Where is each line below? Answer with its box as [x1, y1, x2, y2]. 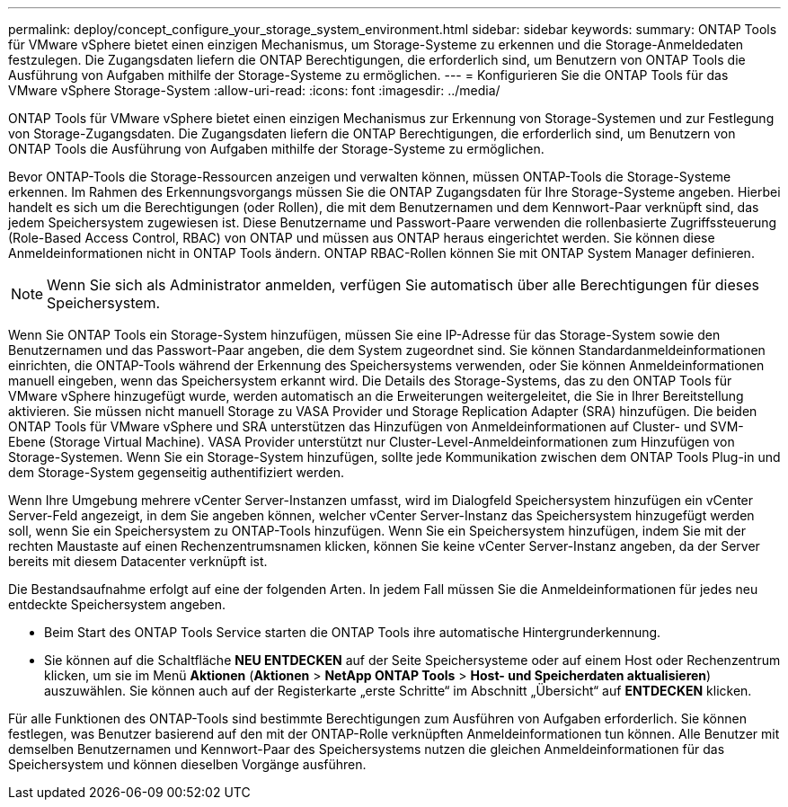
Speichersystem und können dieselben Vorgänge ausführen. [8, 757, 367, 772]
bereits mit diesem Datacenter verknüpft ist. [8, 554, 268, 569]
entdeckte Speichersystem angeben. [8, 597, 226, 612]
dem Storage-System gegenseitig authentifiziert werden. [8, 465, 345, 480]
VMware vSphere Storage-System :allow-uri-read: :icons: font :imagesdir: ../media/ [8, 83, 500, 98]
